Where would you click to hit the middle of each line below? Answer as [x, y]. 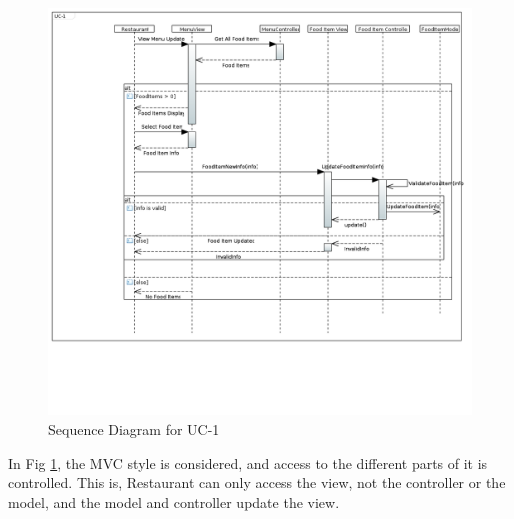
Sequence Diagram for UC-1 [134, 429]
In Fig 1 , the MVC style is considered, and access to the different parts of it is [248, 462]
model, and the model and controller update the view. [174, 501]
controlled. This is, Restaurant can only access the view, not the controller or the [257, 482]
